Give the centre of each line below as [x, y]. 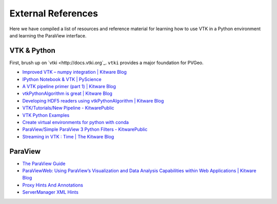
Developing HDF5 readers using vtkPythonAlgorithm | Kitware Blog [93, 100]
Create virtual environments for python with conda [76, 122]
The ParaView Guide [44, 164]
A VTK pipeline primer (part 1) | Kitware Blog [69, 87]
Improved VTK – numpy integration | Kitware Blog [74, 72]
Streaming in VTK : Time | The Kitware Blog [68, 136]
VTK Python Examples [46, 115]
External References [54, 13]
